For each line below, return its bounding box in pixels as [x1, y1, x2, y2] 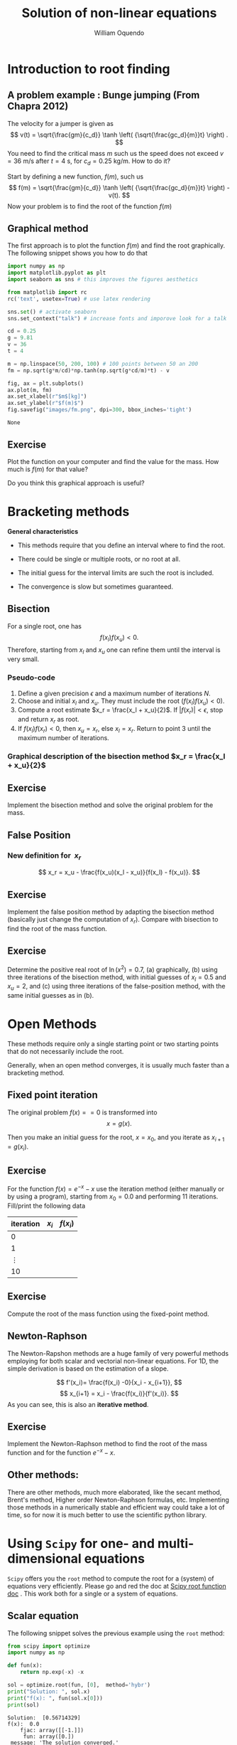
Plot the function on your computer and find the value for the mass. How [7, 457, 219, 465]
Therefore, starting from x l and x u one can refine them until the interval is [7, 645, 221, 656]
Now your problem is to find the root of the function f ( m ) [7, 201, 172, 211]
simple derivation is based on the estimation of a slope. [7, 1364, 169, 1373]
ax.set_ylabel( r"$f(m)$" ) [7, 400, 84, 407]
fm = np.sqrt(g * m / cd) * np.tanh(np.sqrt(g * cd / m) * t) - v [7, 367, 170, 374]
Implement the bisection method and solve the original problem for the [7, 801, 214, 809]
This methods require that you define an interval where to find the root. [17, 541, 226, 549]
